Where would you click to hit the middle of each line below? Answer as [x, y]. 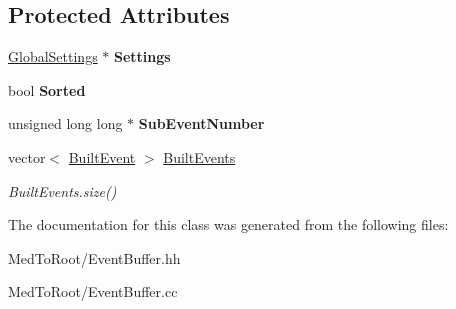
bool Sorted [47, 89]
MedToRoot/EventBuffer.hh [94, 257]
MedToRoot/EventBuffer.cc [93, 291]
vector [27, 156]
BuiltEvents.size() [62, 190]
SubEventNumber [201, 123]
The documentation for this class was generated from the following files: [228, 224]
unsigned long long [65, 123]
